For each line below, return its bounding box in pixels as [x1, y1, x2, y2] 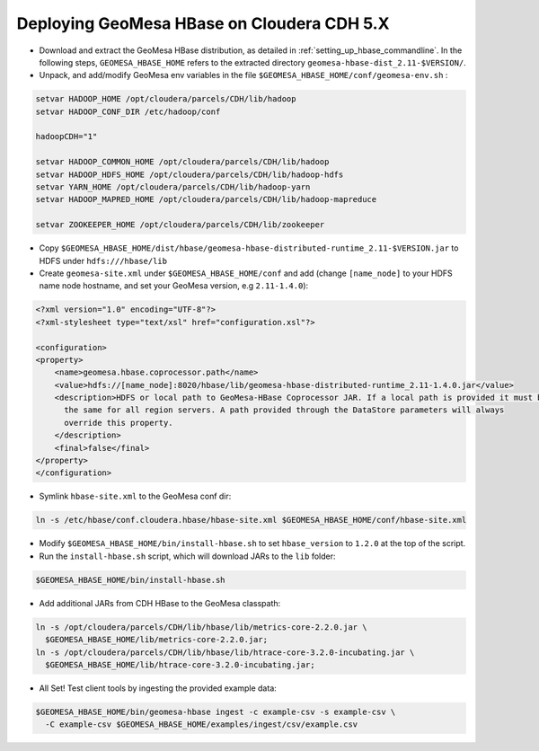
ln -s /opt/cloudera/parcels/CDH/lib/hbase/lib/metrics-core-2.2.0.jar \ [35, 622, 367, 632]
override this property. [64, 418, 174, 428]
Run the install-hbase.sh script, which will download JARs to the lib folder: [39, 551, 336, 561]
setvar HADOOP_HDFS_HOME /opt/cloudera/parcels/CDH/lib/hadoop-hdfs [35, 169, 344, 180]
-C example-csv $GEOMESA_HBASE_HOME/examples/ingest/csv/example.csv [45, 720, 358, 729]
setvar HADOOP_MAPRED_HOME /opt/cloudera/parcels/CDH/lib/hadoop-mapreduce [35, 194, 377, 205]
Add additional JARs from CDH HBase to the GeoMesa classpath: [39, 597, 281, 608]
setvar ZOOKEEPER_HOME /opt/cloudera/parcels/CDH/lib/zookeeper [35, 220, 325, 230]
